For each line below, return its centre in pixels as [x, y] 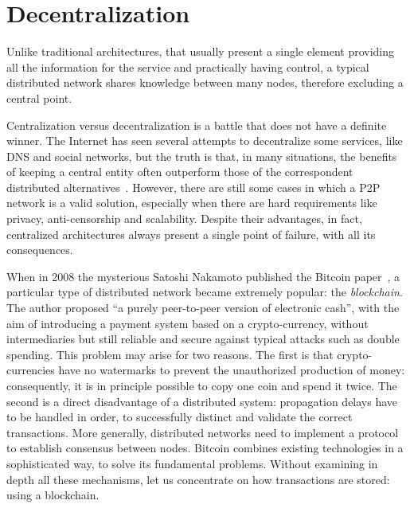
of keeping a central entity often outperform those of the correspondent [180, 172]
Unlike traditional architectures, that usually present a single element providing [201, 51]
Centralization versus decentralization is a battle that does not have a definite [197, 125]
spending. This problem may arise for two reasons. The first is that [170, 354]
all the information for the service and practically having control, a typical [188, 66]
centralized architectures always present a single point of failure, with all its [191, 234]
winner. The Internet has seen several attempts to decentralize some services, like [205, 141]
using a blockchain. [53, 495]
